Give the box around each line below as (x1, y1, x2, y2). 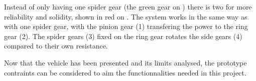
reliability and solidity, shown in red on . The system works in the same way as (4, 11, 247, 21)
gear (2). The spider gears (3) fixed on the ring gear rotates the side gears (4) (4, 30, 242, 41)
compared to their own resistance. (4, 40, 108, 51)
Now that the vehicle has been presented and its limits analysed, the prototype (4, 57, 247, 67)
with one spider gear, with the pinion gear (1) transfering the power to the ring (4, 21, 248, 31)
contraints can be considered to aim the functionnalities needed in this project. (4, 67, 246, 77)
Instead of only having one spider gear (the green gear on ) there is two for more (4, 1, 252, 11)
